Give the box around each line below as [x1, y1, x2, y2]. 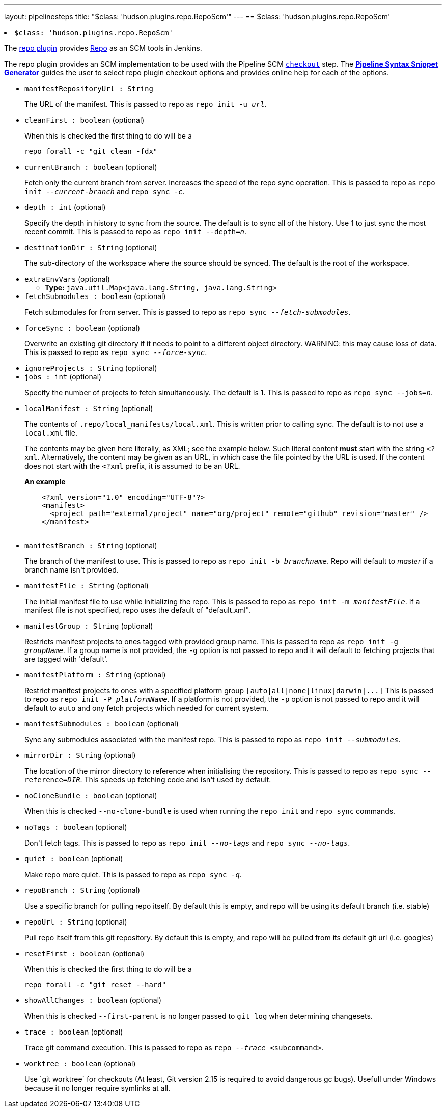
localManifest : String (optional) [24, 404, 153, 413]
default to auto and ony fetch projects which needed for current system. [24, 703, 269, 712]
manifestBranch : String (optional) [24, 541, 157, 550]
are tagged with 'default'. [24, 655, 108, 663]
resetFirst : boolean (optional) [24, 949, 145, 958]
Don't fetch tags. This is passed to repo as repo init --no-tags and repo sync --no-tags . [24, 838, 350, 847]
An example [24, 477, 66, 486]
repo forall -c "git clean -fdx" [24, 147, 158, 155]
